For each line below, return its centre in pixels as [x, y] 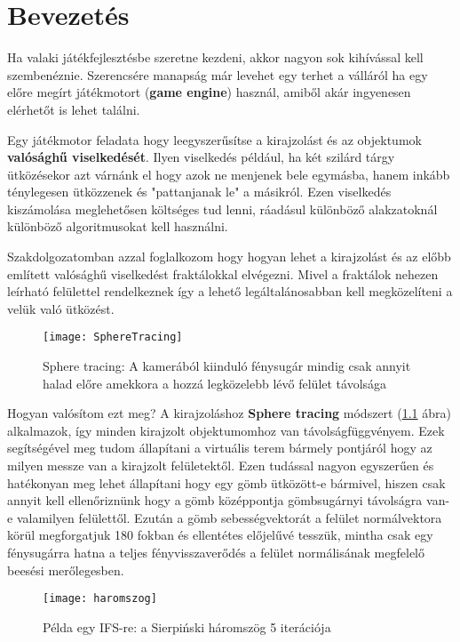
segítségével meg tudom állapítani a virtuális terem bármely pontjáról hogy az [220, 448]
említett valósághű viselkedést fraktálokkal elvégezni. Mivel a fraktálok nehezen [223, 273]
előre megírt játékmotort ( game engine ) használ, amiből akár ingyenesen [209, 92]
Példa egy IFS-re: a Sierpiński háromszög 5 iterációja [187, 626]
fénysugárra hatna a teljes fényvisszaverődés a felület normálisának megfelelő [216, 553]
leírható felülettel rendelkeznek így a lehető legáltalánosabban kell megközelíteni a [230, 291]
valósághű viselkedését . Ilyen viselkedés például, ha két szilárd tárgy [201, 157]
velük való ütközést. [61, 308]
